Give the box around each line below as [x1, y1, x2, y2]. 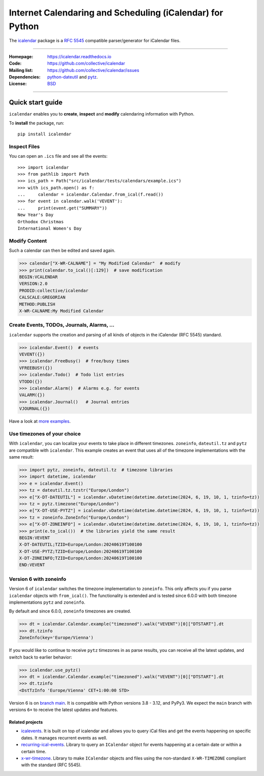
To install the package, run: [9, 120, 65, 126]
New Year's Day [17, 212, 54, 218]
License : [9, 81, 27, 87]
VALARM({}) [19, 392, 45, 398]
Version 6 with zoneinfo [9, 576, 66, 582]
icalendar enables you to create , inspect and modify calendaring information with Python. [9, 111, 195, 117]
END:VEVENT [19, 562, 45, 568]
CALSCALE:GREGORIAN [19, 295, 66, 300]
